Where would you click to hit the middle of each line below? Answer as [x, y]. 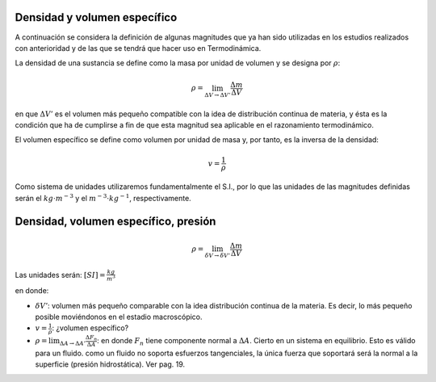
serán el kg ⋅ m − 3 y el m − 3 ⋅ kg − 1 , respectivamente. [103, 197]
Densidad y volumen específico [96, 17]
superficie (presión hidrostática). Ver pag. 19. [110, 364]
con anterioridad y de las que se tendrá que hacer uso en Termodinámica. [138, 48]
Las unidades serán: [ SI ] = [60, 275]
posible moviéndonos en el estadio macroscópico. [119, 317]
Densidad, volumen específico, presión [115, 221]
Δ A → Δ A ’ [73, 343]
